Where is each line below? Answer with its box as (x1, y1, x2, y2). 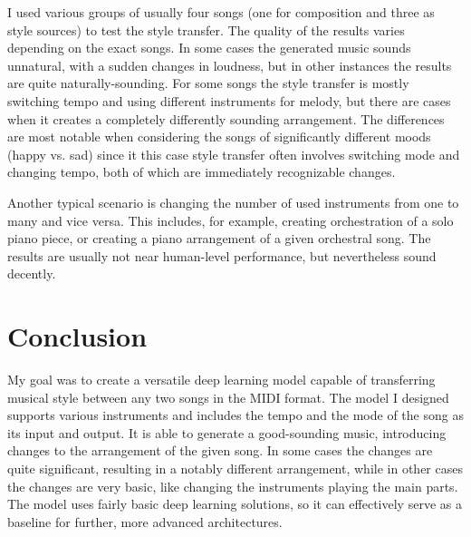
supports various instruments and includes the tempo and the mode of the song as (7, 405, 464, 425)
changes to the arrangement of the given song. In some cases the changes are (7, 441, 433, 460)
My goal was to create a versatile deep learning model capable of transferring (7, 370, 436, 389)
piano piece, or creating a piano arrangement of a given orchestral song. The (7, 229, 431, 248)
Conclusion (7, 317, 148, 355)
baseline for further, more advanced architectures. (7, 512, 283, 531)
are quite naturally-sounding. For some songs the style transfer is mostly (7, 73, 409, 93)
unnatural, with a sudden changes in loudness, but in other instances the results (7, 55, 452, 74)
